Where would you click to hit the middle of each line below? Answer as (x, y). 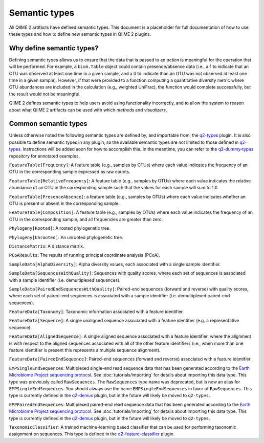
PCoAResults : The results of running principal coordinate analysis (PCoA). (85, 255)
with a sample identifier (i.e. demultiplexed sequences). (65, 280)
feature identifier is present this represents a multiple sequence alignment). (85, 350)
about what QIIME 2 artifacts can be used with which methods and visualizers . (88, 110)
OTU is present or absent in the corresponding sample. (64, 203)
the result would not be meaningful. (45, 94)
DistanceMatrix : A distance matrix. (46, 246)
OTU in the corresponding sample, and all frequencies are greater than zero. (86, 219)
